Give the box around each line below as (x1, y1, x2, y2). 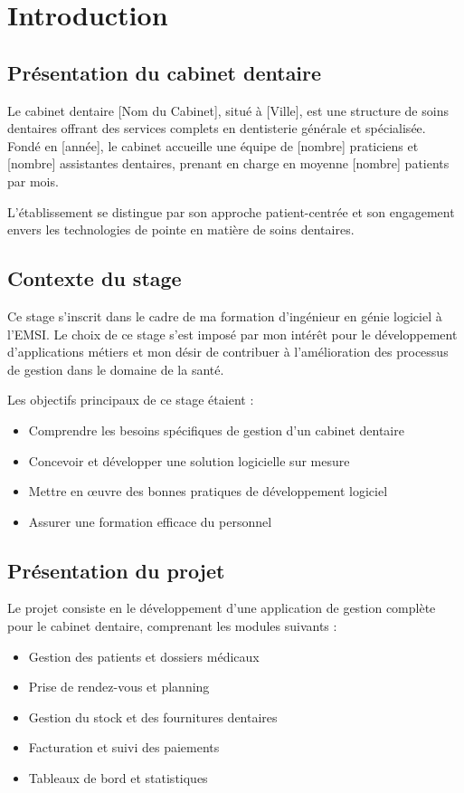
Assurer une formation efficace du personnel (28, 511, 272, 530)
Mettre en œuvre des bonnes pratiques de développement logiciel (28, 482, 388, 501)
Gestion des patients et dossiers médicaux (28, 646, 260, 665)
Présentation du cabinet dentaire (7, 58, 322, 86)
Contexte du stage (7, 264, 182, 292)
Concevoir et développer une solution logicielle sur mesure (28, 451, 350, 470)
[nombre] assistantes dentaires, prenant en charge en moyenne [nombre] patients (7, 154, 450, 173)
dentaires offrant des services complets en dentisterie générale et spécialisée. (7, 119, 426, 138)
